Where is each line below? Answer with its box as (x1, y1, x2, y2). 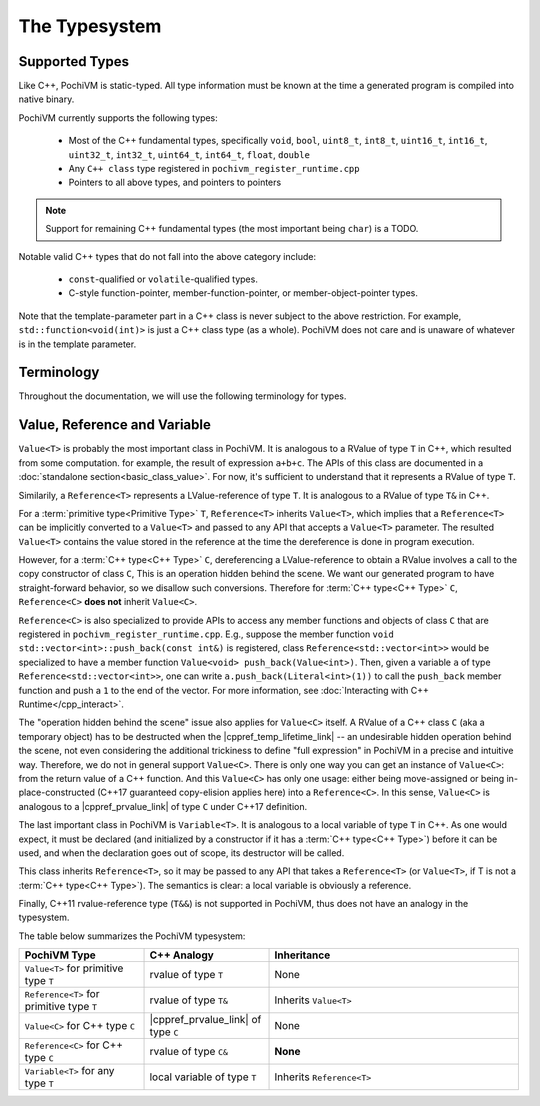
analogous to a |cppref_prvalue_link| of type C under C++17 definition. (18, 800, 308, 812)
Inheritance (274, 948, 331, 962)
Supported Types (18, 53, 130, 70)
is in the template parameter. (18, 338, 137, 350)
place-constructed (18, 786, 95, 799)
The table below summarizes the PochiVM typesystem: (18, 930, 246, 942)
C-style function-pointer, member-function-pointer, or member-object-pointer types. (68, 287, 419, 299)
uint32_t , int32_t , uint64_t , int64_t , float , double (68, 148, 310, 160)
